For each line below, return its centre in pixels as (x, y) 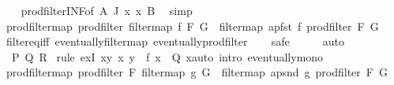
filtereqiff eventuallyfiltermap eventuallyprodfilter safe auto (175, 41)
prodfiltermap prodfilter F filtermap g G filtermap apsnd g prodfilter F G (197, 72)
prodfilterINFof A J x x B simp (107, 10)
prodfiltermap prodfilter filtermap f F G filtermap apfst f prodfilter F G (192, 26)
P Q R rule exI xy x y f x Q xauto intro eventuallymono (167, 56)
